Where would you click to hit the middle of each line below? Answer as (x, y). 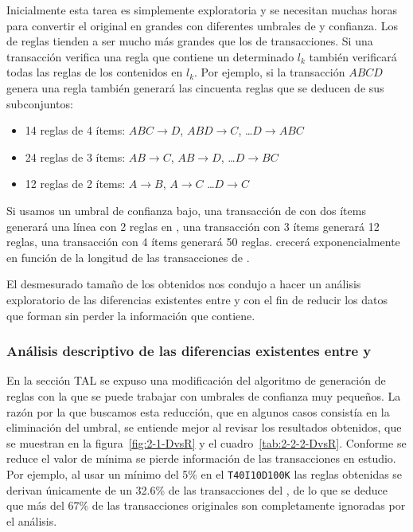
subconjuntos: (40, 103)
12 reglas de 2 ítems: (75, 184)
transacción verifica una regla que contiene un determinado (150, 56)
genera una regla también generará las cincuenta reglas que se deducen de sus (195, 87)
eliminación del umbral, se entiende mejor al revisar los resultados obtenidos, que (204, 427)
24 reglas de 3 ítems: (75, 156)
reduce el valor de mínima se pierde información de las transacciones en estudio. (201, 458)
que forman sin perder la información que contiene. (131, 315)
